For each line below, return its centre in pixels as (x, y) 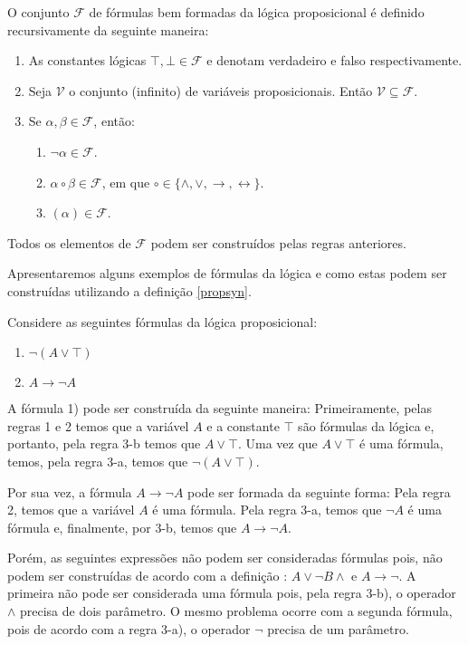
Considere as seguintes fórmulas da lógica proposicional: (162, 321)
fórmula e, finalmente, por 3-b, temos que (122, 527)
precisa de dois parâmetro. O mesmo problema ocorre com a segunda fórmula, (236, 611)
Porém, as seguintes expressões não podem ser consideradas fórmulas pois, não (225, 558)
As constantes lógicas (87, 60)
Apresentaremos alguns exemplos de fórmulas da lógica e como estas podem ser (227, 273)
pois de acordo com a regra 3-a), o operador (129, 628)
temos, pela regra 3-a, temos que (98, 461)
